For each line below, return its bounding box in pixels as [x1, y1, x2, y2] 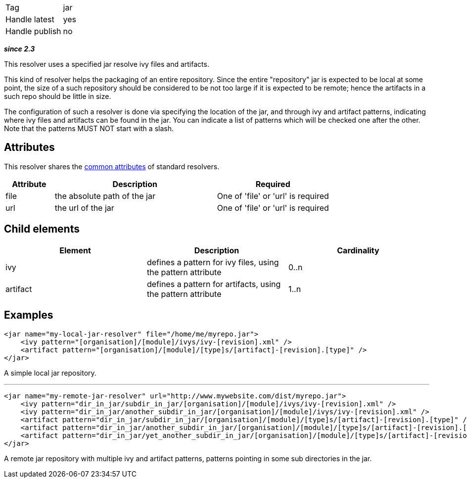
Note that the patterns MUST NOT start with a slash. [4, 124, 174, 133]
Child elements [4, 223, 80, 236]
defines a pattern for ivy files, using [146, 257, 279, 267]
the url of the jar [54, 202, 114, 213]
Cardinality [337, 245, 379, 255]
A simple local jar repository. [4, 368, 96, 377]
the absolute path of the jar [54, 191, 155, 201]
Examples [4, 309, 53, 322]
